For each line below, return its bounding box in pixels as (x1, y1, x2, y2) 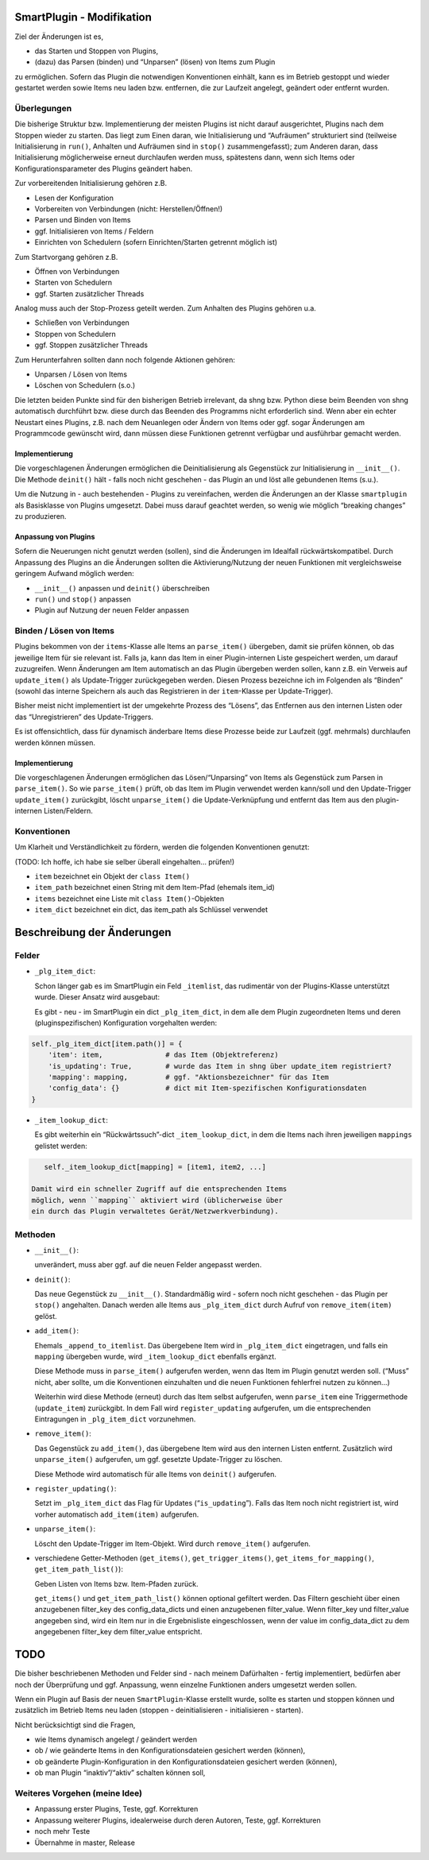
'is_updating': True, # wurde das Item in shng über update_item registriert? (48, 1061, 392, 1070)
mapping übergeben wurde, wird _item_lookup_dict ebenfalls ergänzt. (34, 1351, 277, 1362)
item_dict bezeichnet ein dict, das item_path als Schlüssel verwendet (34, 905, 269, 915)
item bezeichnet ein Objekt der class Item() (34, 872, 191, 881)
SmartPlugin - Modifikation (14, 10, 153, 24)
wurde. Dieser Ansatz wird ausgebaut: (34, 992, 160, 1002)
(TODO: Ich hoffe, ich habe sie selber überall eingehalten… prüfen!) (14, 857, 235, 866)
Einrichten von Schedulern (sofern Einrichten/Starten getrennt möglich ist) (34, 238, 278, 247)
